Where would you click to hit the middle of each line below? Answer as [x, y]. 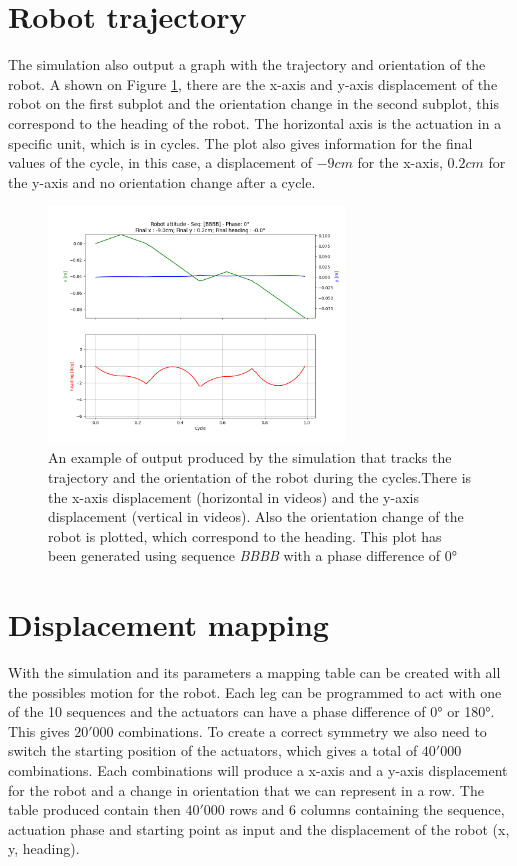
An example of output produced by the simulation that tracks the [250, 457]
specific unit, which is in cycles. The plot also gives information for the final [240, 142]
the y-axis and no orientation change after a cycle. [162, 181]
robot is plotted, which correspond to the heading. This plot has [245, 535]
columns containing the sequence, [402, 809]
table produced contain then [94, 809]
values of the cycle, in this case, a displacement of [160, 162]
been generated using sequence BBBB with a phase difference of [244, 555]
